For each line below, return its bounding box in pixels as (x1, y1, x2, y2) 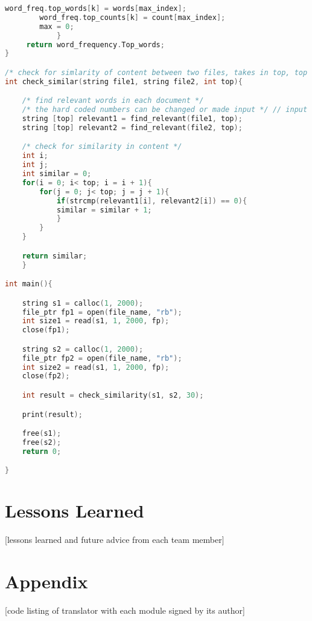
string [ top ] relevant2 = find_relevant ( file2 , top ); (22, 123, 243, 132)
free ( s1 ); (22, 429, 62, 438)
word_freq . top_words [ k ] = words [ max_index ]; (5, 4, 186, 13)
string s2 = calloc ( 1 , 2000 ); (22, 344, 144, 353)
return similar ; (22, 251, 88, 260)
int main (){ (5, 280, 53, 289)
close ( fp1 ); (22, 326, 70, 335)
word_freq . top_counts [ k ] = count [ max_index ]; (39, 13, 226, 22)
